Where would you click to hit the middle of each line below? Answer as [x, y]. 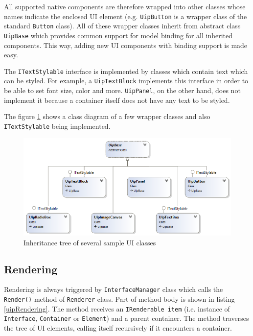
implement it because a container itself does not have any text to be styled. [117, 100]
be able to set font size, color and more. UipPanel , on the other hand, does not [122, 90]
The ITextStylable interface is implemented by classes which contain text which [126, 71]
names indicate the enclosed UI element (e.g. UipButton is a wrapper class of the [126, 16]
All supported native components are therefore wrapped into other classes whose [125, 6]
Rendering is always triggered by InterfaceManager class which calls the [114, 289]
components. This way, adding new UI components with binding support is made [126, 45]
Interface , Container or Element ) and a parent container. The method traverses [126, 318]
